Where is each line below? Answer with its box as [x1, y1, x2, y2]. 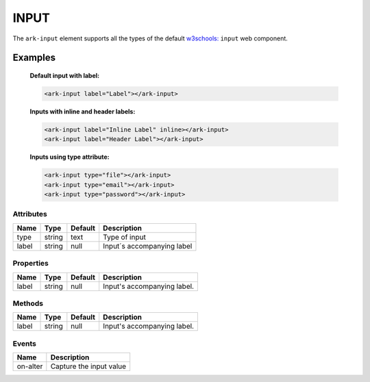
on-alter [16, 361, 43, 371]
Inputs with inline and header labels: [29, 107, 136, 116]
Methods [12, 298, 44, 308]
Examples [12, 52, 56, 64]
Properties [12, 259, 49, 268]
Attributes [12, 209, 47, 219]
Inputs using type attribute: [29, 153, 110, 161]
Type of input [103, 232, 147, 242]
